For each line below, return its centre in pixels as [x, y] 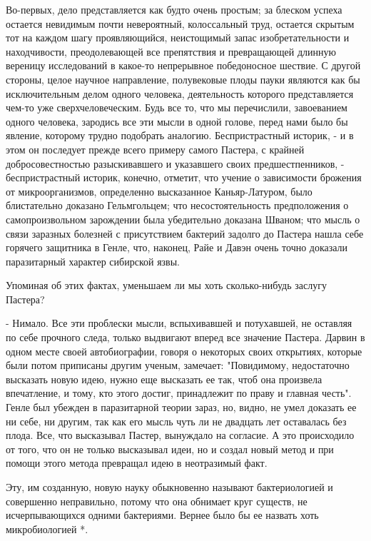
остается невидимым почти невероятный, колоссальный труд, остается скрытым [180, 23]
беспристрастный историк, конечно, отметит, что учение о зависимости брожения [184, 177]
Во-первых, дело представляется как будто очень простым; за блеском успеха [174, 9]
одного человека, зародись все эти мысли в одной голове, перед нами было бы [177, 121]
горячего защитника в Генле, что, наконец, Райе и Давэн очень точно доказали [177, 247]
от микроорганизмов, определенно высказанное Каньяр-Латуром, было [159, 191]
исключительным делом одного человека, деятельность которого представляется [180, 93]
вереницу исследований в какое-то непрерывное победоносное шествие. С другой [183, 65]
